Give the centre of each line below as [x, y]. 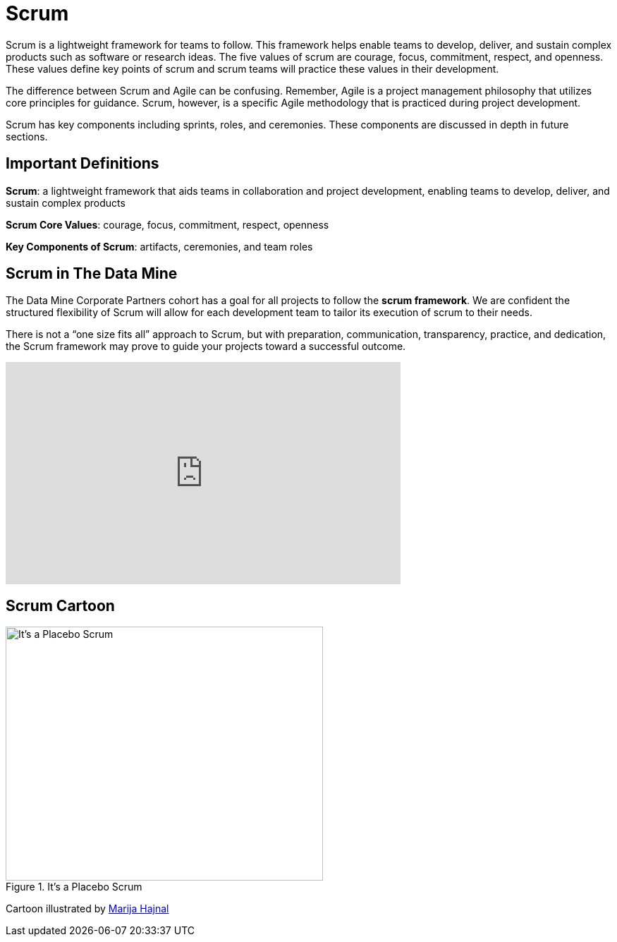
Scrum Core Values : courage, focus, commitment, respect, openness [167, 224]
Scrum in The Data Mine [92, 274]
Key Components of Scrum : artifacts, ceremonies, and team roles [159, 246]
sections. [27, 136]
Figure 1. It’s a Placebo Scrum [74, 887]
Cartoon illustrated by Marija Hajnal [87, 909]
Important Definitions [83, 164]
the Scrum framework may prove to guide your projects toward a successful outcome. [206, 346]
